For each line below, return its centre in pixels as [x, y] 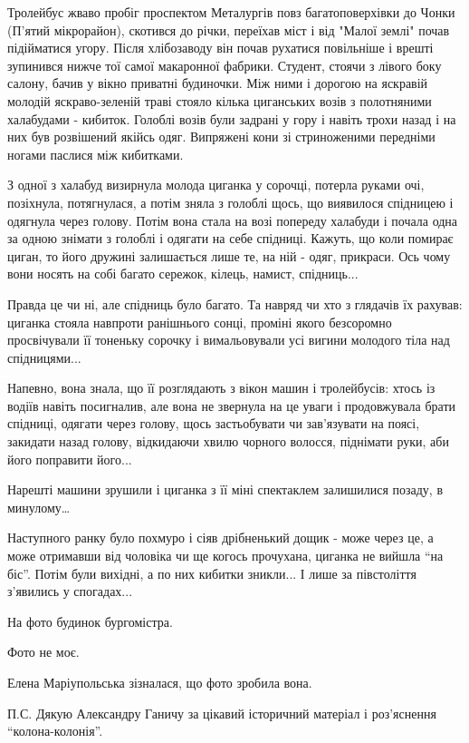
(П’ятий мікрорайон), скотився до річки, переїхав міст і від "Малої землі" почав [229, 29]
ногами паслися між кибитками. [96, 154]
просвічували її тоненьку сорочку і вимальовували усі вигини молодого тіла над [229, 340]
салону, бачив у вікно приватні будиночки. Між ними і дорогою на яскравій [218, 83]
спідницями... [44, 357]
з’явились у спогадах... [70, 591]
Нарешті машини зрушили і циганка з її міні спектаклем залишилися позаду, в [225, 489]
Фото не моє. [43, 652]
